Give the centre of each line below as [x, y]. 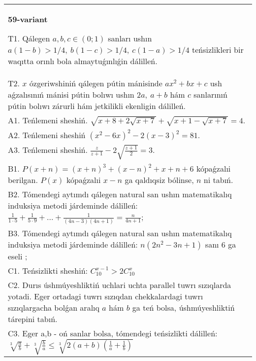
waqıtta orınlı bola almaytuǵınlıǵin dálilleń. [83, 61]
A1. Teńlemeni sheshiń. [48, 120]
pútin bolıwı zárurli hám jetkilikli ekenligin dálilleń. [97, 106]
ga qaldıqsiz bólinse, [159, 180]
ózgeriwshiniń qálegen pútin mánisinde [96, 83]
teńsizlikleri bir [218, 50]
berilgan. [23, 180]
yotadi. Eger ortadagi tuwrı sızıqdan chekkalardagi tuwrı [106, 296]
